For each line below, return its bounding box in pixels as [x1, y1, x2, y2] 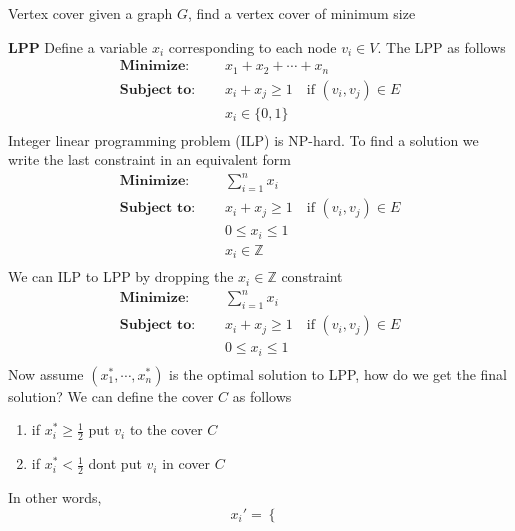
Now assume [8, 363, 84, 384]
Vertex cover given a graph [8, 3, 173, 23]
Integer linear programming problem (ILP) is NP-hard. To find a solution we [8, 129, 479, 150]
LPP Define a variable [8, 36, 148, 57]
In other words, [8, 487, 102, 508]
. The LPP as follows [377, 36, 506, 57]
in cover [162, 453, 211, 474]
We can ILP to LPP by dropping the [8, 266, 234, 287]
